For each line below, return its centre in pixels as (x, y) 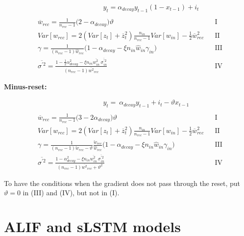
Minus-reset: (25, 86)
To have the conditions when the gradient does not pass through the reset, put (122, 183)
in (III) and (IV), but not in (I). (71, 193)
